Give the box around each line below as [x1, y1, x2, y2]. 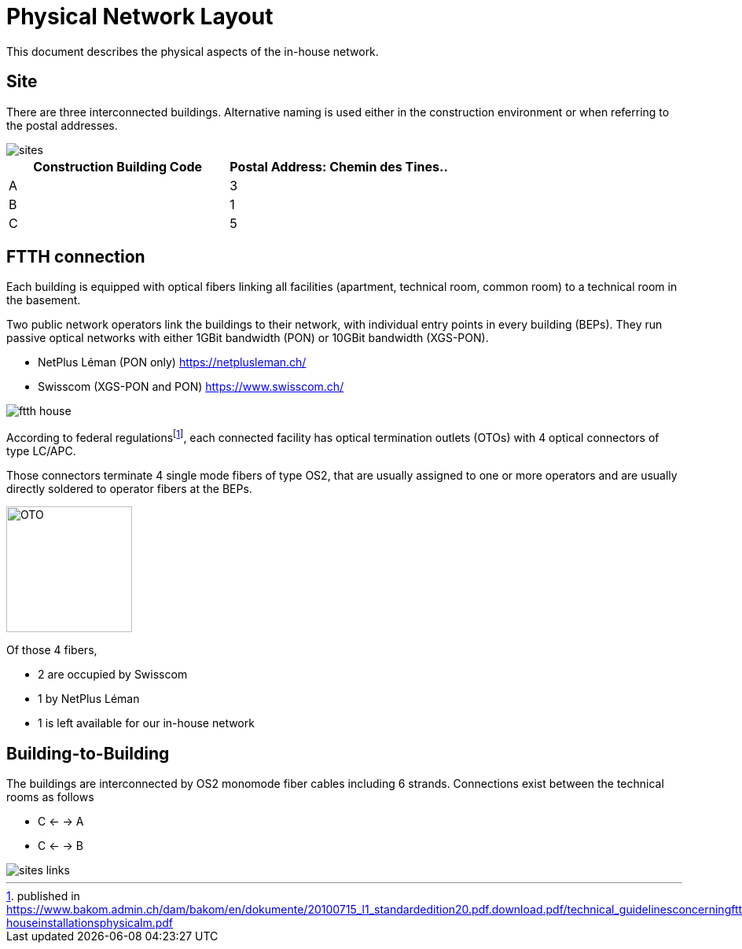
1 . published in [6, 888, 80, 903]
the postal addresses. [6, 118, 118, 132]
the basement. [6, 293, 81, 307]
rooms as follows [6, 789, 94, 804]
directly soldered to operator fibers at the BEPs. [6, 482, 252, 496]
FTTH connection [6, 247, 145, 267]
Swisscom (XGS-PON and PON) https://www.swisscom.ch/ [38, 380, 344, 394]
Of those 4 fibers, [6, 643, 97, 657]
